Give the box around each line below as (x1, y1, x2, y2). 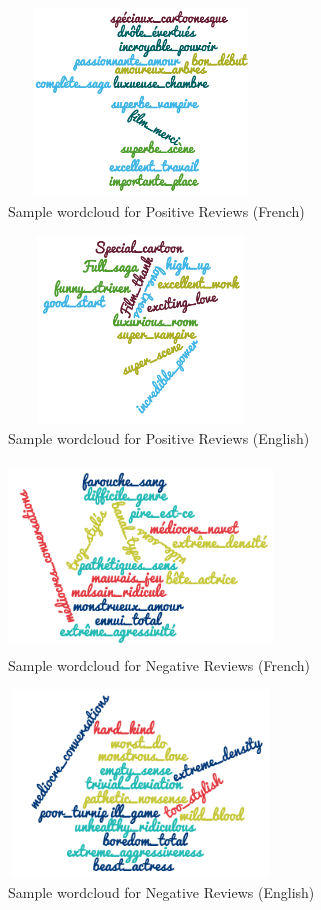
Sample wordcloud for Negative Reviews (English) (8, 882, 315, 903)
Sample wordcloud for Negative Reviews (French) (8, 654, 310, 675)
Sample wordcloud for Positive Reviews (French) (8, 200, 305, 221)
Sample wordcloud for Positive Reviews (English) (8, 427, 310, 448)
